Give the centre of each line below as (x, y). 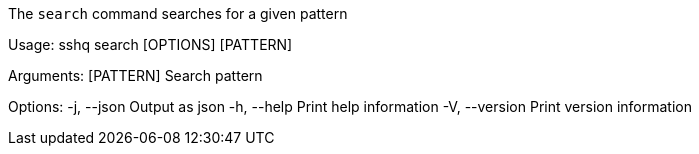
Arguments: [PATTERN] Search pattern (135, 75)
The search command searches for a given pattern (178, 13)
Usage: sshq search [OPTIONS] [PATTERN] (150, 44)
